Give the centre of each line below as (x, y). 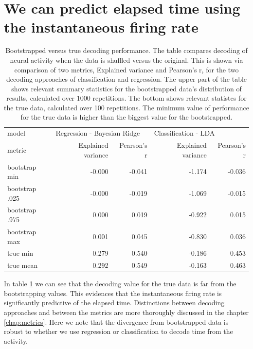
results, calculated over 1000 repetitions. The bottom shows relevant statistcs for (126, 98)
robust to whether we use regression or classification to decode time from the (118, 331)
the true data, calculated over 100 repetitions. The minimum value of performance (126, 107)
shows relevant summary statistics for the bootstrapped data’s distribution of (126, 88)
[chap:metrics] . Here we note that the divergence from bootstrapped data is (116, 322)
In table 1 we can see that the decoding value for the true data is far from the (120, 284)
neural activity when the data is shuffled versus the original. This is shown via (126, 60)
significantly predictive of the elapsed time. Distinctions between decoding (114, 303)
